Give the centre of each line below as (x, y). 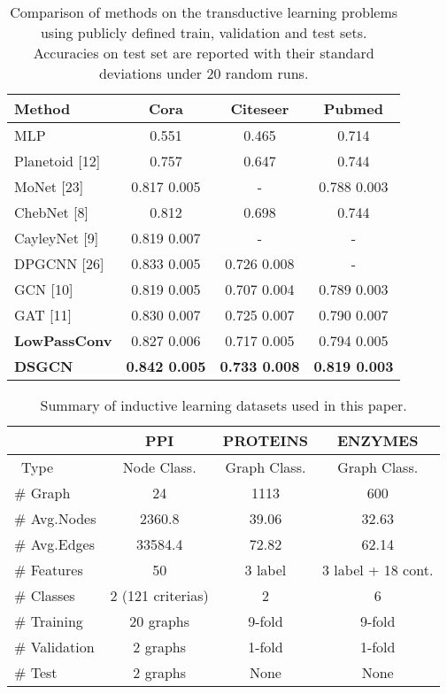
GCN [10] (44, 289)
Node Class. (159, 467)
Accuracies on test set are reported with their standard (204, 53)
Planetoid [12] (58, 161)
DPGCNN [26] (59, 263)
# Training (49, 621)
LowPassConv (63, 340)
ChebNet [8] (52, 212)
